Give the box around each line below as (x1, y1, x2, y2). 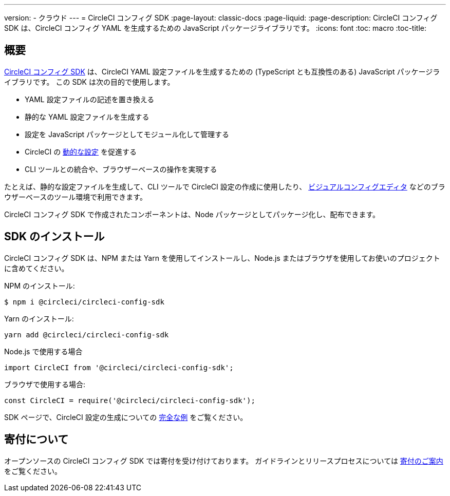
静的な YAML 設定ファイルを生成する (25, 112, 149, 121)
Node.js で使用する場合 (4, 347, 83, 356)
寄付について (4, 433, 69, 446)
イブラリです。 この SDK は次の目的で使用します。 (4, 77, 175, 86)
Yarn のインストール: (4, 314, 74, 323)
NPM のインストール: (4, 281, 75, 290)
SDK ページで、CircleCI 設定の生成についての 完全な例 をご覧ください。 (4, 412, 248, 422)
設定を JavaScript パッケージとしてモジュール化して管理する (25, 129, 230, 139)
